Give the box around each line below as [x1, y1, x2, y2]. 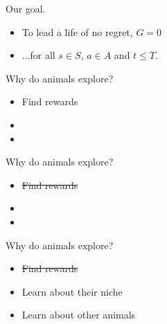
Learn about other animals [21, 307, 136, 322]
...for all [21, 48, 55, 62]
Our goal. [6, 1, 46, 15]
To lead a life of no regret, [21, 24, 133, 39]
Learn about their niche [21, 284, 123, 298]
